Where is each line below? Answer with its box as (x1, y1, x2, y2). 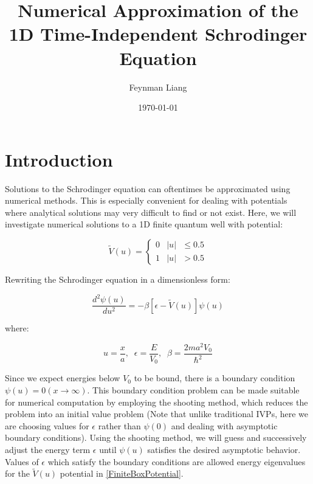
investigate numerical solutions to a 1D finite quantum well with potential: (5, 218, 283, 230)
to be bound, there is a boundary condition (134, 372, 295, 384)
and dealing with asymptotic (171, 419, 278, 432)
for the (5, 467, 30, 480)
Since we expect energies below (5, 372, 120, 384)
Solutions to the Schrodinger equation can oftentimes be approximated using (5, 182, 291, 195)
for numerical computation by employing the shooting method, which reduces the (5, 395, 308, 408)
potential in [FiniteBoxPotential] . (60, 467, 184, 480)
